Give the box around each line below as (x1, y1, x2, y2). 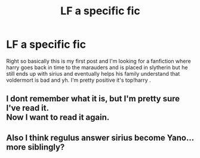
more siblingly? (6, 142, 65, 152)
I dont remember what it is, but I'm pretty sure (6, 94, 180, 104)
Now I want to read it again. (6, 112, 110, 123)
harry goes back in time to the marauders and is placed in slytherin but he (6, 64, 188, 71)
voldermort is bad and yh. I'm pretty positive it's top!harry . (6, 76, 151, 83)
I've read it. (6, 103, 50, 113)
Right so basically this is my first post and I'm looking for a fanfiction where (6, 57, 191, 64)
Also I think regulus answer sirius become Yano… (6, 132, 194, 142)
